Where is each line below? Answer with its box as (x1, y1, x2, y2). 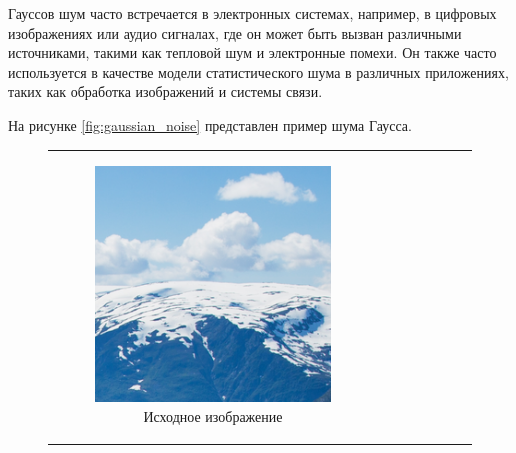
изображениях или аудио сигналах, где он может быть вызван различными (8, 22, 462, 43)
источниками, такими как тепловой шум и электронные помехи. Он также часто (8, 42, 497, 63)
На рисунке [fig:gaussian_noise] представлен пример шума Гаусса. (8, 114, 412, 135)
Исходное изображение (143, 405, 283, 426)
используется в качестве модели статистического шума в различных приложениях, (8, 61, 509, 82)
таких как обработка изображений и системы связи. (8, 81, 323, 102)
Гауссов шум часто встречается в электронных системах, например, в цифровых (8, 3, 497, 23)
